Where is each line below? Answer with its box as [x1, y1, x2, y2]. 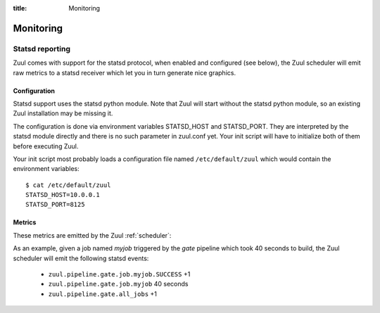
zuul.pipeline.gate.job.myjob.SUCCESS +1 [48, 270, 191, 279]
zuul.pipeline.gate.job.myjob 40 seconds [48, 280, 189, 288]
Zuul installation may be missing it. [13, 109, 113, 117]
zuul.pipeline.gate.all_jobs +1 [48, 289, 158, 298]
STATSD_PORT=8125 [25, 200, 85, 209]
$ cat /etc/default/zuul [25, 181, 111, 189]
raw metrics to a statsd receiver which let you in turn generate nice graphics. [13, 68, 236, 77]
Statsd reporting [13, 44, 70, 53]
